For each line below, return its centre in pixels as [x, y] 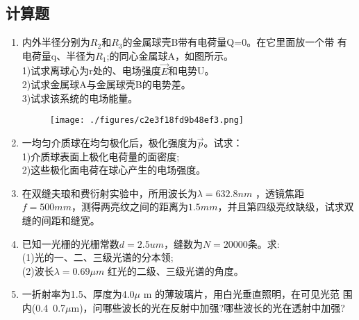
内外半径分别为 [56, 42]
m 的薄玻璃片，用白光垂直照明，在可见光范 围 [248, 294]
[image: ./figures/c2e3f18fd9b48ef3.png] [147, 120]
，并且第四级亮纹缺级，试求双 [286, 207]
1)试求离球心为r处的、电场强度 [91, 70]
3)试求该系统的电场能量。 [80, 98]
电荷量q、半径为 [59, 55]
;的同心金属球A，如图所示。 [170, 55]
